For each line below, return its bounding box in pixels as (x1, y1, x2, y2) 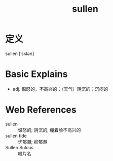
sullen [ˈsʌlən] (5, 50, 34, 57)
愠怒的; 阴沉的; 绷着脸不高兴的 (18, 127, 81, 133)
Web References (5, 104, 77, 116)
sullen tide (5, 132, 27, 139)
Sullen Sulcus (5, 144, 34, 150)
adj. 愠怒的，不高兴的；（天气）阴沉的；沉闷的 (12, 86, 108, 92)
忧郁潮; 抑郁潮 (18, 139, 48, 145)
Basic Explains (5, 68, 68, 80)
